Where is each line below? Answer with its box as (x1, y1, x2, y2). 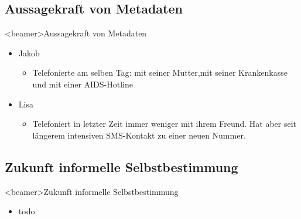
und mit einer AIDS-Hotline (32, 78, 133, 90)
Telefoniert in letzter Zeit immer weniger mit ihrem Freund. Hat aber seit (32, 117, 297, 130)
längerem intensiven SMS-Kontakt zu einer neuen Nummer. (32, 129, 246, 141)
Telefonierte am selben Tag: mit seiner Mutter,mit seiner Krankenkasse (32, 66, 288, 79)
